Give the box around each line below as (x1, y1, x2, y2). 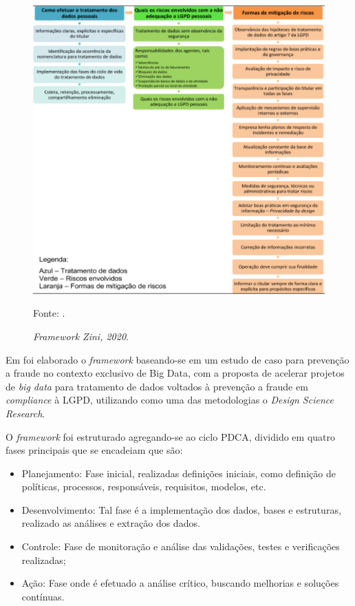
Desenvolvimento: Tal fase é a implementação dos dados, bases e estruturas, (21, 502, 341, 516)
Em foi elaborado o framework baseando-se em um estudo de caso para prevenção (6, 352, 349, 366)
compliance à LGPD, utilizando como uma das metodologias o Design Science (6, 393, 334, 407)
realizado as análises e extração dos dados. (21, 516, 200, 530)
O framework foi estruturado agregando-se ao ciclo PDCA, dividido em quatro (6, 429, 336, 443)
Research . (6, 406, 45, 420)
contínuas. (21, 589, 65, 603)
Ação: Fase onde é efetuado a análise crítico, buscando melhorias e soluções (21, 576, 339, 590)
